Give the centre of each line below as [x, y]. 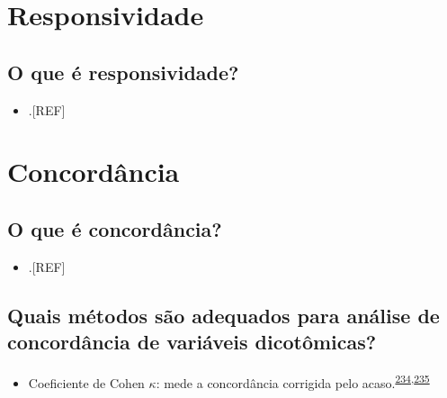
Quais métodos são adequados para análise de [223, 315]
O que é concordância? [115, 228]
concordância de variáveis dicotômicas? [192, 342]
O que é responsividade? [123, 72]
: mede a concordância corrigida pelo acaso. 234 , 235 [293, 381]
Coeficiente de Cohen [86, 382]
